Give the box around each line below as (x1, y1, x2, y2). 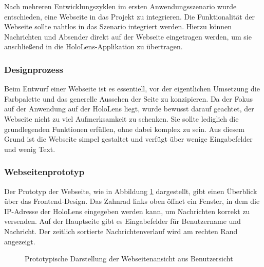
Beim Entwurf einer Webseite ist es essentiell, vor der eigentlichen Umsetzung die (4, 83, 260, 94)
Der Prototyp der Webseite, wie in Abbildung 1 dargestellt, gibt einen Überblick (4, 185, 257, 196)
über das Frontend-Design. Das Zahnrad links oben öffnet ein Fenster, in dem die (4, 196, 260, 206)
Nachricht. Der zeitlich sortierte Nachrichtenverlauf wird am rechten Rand (4, 225, 238, 236)
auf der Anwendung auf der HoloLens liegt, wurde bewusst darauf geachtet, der (4, 103, 254, 114)
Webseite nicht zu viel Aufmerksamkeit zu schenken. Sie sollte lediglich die (4, 113, 239, 124)
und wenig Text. (4, 143, 55, 154)
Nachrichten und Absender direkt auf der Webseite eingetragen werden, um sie (4, 31, 252, 42)
